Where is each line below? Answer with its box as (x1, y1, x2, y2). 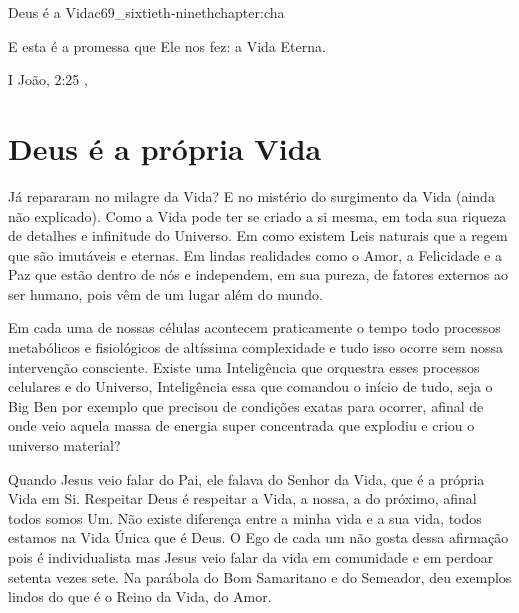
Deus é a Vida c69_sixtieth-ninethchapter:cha (8, 2, 285, 22)
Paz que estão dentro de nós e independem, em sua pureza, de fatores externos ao (8, 264, 509, 285)
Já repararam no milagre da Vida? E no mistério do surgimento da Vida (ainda (8, 185, 495, 206)
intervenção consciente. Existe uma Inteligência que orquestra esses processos (8, 356, 480, 377)
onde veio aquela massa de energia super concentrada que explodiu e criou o (8, 415, 475, 436)
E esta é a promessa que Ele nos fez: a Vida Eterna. (8, 35, 326, 56)
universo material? (8, 435, 121, 456)
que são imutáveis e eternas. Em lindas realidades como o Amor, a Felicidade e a (8, 244, 502, 265)
